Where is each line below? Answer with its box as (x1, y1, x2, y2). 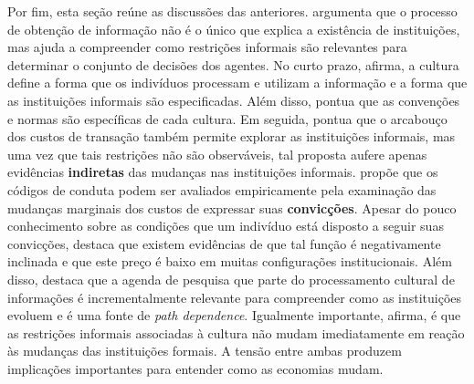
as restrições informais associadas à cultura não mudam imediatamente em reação (7, 323, 465, 342)
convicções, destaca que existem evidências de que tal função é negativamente (7, 234, 441, 253)
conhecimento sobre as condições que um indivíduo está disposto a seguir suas (7, 216, 444, 235)
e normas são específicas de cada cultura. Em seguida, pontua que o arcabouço (7, 109, 448, 128)
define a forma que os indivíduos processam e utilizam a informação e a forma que (7, 73, 468, 92)
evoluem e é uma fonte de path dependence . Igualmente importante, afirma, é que (7, 306, 461, 325)
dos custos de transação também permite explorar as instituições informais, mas (7, 127, 456, 146)
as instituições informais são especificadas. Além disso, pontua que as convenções (7, 90, 460, 109)
